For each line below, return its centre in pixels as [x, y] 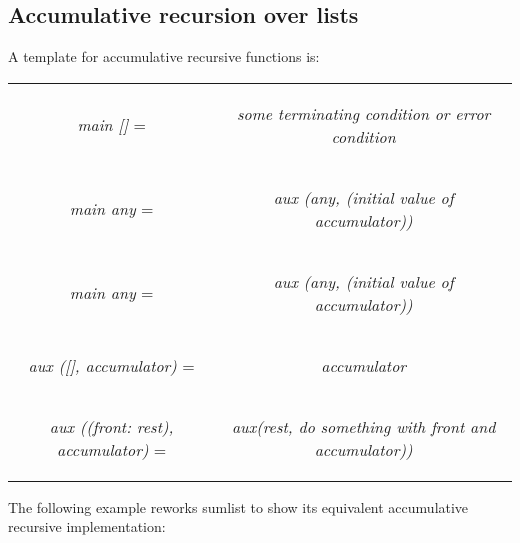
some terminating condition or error [363, 113]
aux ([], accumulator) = [111, 365]
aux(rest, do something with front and [363, 426]
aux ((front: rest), [111, 426]
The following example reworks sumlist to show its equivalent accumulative [238, 506]
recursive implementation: [87, 526]
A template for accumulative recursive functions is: [164, 56]
